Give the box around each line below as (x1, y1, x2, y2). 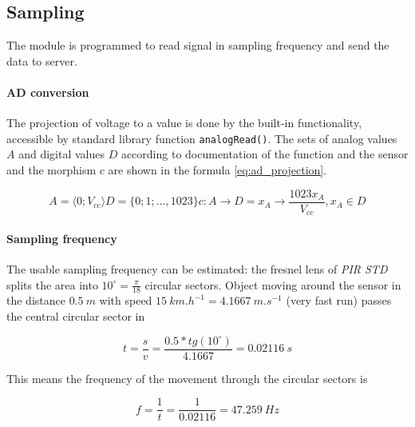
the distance (6, 292, 65, 309)
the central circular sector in (6, 307, 145, 324)
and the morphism (6, 162, 97, 178)
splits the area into (6, 276, 98, 293)
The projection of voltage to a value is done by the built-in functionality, (6, 114, 362, 131)
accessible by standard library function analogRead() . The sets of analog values (6, 130, 397, 146)
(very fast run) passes (286, 292, 392, 309)
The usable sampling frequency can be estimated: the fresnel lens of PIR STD (6, 260, 388, 277)
